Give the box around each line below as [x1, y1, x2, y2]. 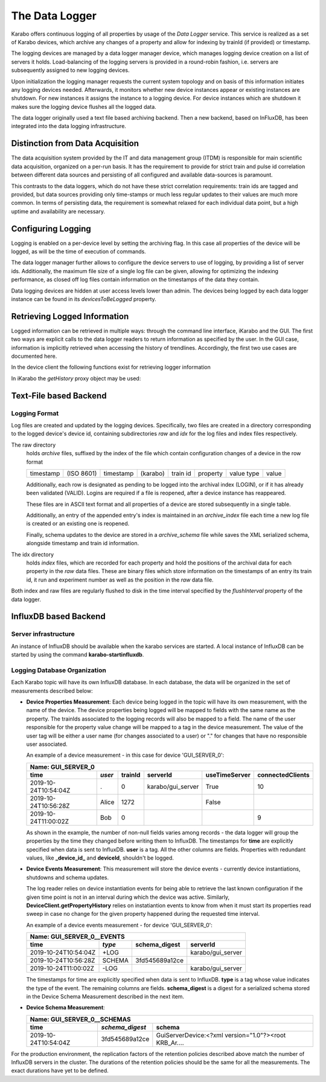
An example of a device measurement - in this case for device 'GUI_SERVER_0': [26, 751, 225, 759]
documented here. [11, 352, 57, 360]
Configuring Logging [11, 224, 92, 234]
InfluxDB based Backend [11, 611, 106, 622]
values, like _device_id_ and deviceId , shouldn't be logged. [26, 854, 174, 861]
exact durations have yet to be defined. [11, 1067, 109, 1074]
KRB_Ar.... [156, 1038, 184, 1047]
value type [229, 469, 260, 478]
